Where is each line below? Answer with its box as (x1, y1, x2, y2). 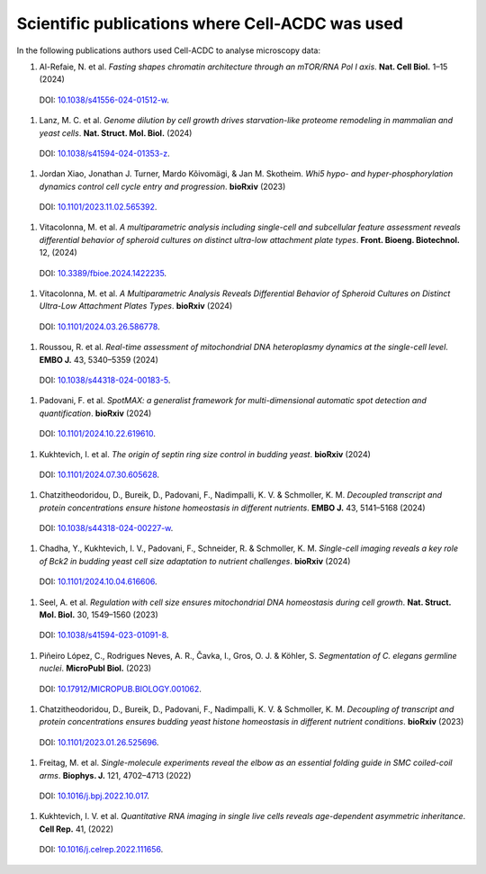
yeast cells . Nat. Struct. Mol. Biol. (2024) (39, 127, 193, 139)
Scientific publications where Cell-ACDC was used (16, 14, 404, 33)
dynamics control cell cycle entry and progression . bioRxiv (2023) (39, 181, 286, 192)
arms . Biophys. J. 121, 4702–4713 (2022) (39, 770, 192, 780)
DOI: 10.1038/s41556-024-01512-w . (39, 95, 170, 105)
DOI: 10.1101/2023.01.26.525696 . (39, 736, 159, 747)
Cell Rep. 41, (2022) (39, 824, 114, 834)
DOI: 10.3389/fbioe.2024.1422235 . (39, 267, 166, 278)
